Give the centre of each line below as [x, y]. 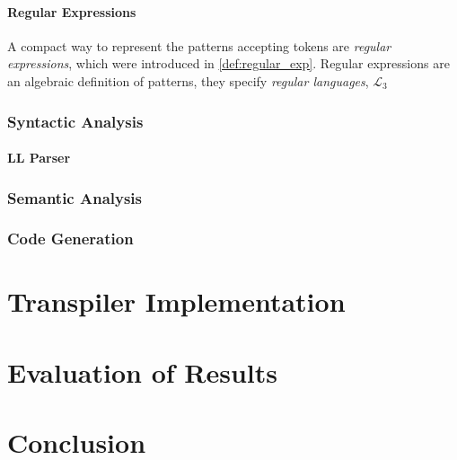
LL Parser [39, 158]
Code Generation [70, 239]
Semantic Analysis [75, 197]
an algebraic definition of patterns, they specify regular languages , [188, 80]
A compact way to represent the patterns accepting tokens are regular [199, 45]
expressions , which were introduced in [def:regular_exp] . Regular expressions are [228, 63]
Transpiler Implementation [176, 301]
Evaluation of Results [143, 372]
